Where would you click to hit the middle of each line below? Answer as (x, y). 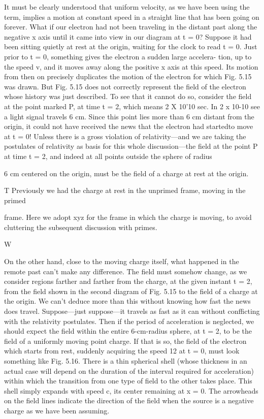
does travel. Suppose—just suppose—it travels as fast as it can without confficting (132, 311)
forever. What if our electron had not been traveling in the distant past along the (131, 27)
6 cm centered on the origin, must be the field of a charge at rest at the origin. (126, 173)
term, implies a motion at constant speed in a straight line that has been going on (132, 17)
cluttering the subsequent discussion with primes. (81, 227)
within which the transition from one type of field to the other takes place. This (128, 381)
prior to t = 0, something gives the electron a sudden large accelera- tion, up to (128, 56)
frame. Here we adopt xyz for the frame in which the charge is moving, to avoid (128, 217)
